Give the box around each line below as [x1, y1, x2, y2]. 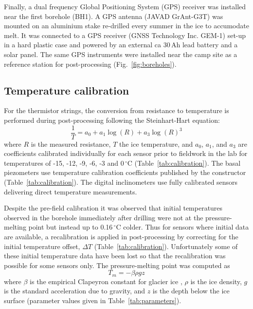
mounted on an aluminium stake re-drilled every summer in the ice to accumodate [4, 20, 249, 31]
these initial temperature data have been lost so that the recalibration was [4, 251, 226, 261]
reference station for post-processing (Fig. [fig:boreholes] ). [4, 58, 177, 69]
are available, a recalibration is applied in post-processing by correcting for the [4, 231, 238, 241]
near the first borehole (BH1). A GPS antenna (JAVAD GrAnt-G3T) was [4, 11, 223, 21]
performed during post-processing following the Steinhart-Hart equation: [4, 115, 220, 125]
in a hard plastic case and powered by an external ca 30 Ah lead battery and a [4, 39, 238, 50]
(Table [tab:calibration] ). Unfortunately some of [94, 241, 238, 251]
